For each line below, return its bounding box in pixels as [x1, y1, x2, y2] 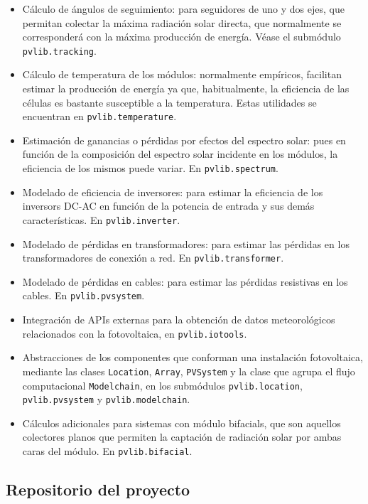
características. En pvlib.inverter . [22, 212, 180, 227]
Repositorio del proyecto [6, 478, 190, 500]
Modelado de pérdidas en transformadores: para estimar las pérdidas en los [22, 236, 350, 251]
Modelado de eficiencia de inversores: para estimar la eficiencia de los [22, 184, 323, 199]
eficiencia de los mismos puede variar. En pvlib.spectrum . [22, 161, 278, 176]
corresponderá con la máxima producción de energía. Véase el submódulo [22, 29, 341, 44]
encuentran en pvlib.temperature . [22, 109, 177, 124]
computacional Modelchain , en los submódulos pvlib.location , [22, 377, 303, 392]
